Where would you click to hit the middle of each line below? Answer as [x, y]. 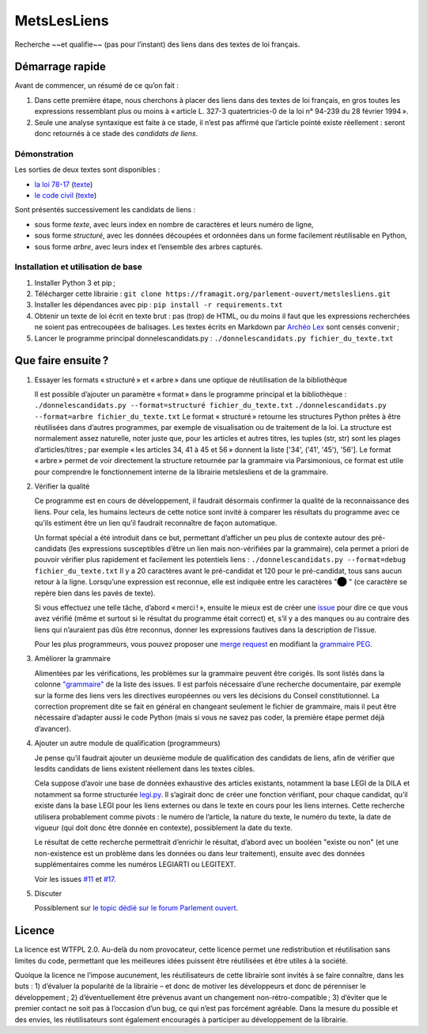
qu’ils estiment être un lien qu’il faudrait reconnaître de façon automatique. [156, 523]
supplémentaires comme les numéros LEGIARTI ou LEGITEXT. [135, 865]
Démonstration [44, 154]
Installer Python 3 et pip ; [75, 283]
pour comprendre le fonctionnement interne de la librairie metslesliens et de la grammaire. [181, 472]
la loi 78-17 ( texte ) [64, 184]
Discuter [48, 893]
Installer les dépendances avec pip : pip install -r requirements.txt [159, 305]
